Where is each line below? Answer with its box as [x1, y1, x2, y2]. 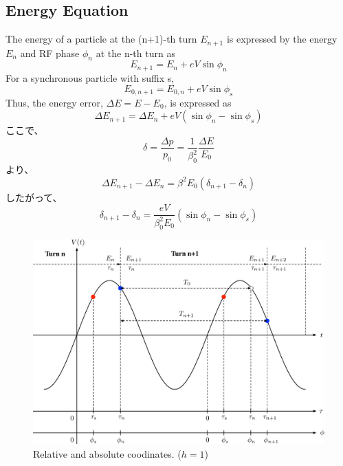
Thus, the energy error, [5, 95, 103, 109]
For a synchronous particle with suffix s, [5, 71, 175, 85]
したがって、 [5, 190, 63, 204]
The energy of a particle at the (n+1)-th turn [5, 32, 197, 46]
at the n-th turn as [96, 45, 175, 60]
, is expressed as [164, 95, 232, 109]
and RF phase [20, 45, 80, 60]
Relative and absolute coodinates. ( [33, 446, 181, 461]
